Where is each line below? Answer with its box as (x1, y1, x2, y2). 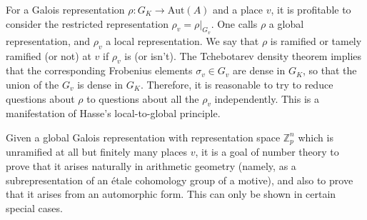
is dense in (77, 76, 124, 91)
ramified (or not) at (6, 48, 91, 63)
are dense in (233, 63, 286, 78)
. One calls (211, 16, 258, 31)
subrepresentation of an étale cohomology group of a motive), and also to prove (6, 172, 353, 187)
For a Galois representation (6, 2, 125, 16)
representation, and (6, 33, 91, 48)
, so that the (303, 63, 357, 78)
